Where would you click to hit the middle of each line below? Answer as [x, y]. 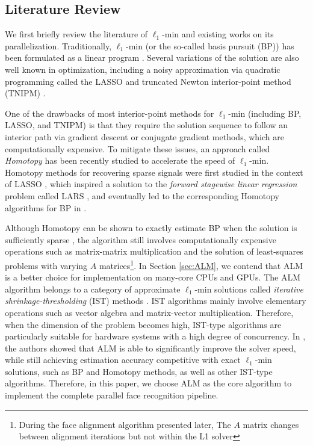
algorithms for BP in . [46, 207]
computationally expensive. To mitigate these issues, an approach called [138, 148]
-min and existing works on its [218, 34]
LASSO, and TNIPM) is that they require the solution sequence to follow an [147, 125]
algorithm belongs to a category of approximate [93, 289]
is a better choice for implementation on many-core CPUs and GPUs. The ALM [153, 277]
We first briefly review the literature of [76, 34]
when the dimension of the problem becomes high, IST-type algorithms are [143, 324]
